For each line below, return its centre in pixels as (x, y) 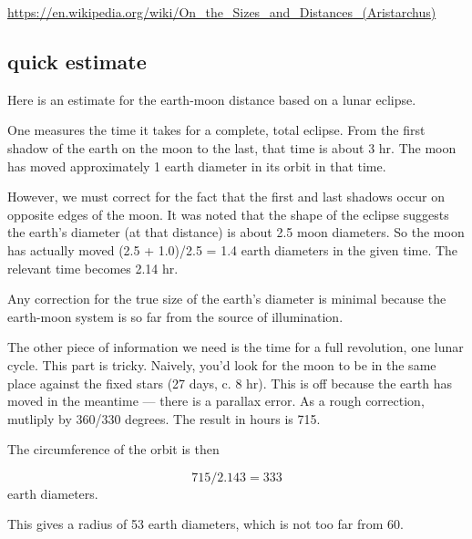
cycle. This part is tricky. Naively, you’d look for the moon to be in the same (222, 364)
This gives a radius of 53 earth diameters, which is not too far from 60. (205, 524)
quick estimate (77, 61)
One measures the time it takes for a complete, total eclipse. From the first (216, 130)
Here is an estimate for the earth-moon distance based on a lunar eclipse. (212, 99)
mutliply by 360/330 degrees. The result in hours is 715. (164, 418)
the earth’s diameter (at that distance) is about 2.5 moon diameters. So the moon (236, 232)
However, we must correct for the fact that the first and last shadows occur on (226, 197)
